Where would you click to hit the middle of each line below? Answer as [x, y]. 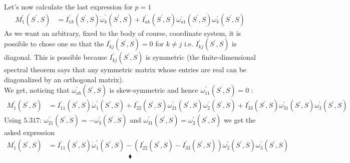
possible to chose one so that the [54, 44]
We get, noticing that [37, 90]
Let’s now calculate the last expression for [68, 6]
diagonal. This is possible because [56, 57]
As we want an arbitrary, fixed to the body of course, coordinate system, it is [123, 33]
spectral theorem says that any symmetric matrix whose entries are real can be [125, 70]
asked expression [29, 132]
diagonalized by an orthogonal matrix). [64, 79]
